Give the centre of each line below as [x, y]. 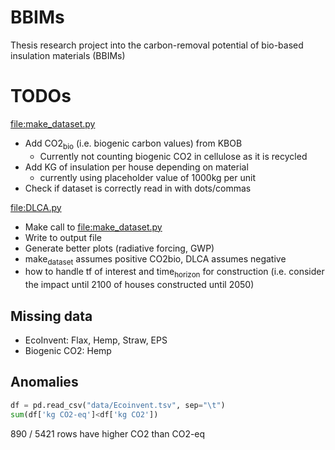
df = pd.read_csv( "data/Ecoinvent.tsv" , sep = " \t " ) [118, 405]
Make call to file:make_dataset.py [93, 227]
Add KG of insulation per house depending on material [136, 167]
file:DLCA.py [36, 207]
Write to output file [63, 237]
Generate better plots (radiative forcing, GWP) [119, 248]
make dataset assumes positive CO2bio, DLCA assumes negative [155, 259]
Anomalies [44, 382]
